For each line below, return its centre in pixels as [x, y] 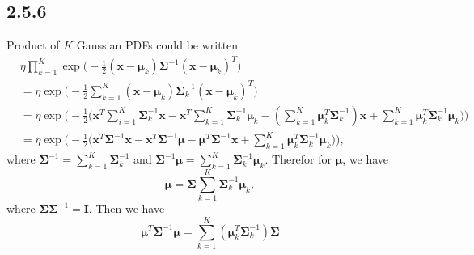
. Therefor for [298, 159]
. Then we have [127, 208]
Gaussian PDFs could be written [157, 45]
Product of [33, 45]
